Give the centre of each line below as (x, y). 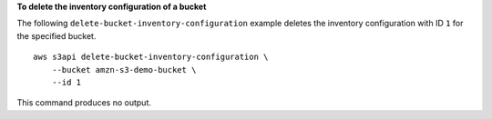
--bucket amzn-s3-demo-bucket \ (124, 69)
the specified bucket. (56, 35)
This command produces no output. (84, 103)
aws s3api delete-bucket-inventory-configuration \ (151, 57)
